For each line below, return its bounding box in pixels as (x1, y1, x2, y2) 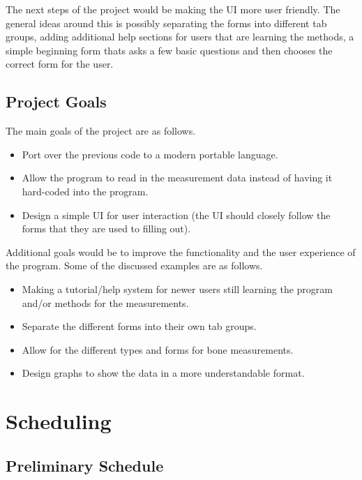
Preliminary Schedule (6, 454, 164, 476)
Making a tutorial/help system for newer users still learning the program (22, 281, 333, 296)
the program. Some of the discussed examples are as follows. (6, 258, 263, 273)
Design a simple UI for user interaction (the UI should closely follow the (22, 207, 331, 222)
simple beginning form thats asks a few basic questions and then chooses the (6, 43, 333, 57)
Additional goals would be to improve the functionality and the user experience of (6, 244, 356, 259)
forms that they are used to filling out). (22, 221, 191, 236)
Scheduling (6, 407, 112, 435)
